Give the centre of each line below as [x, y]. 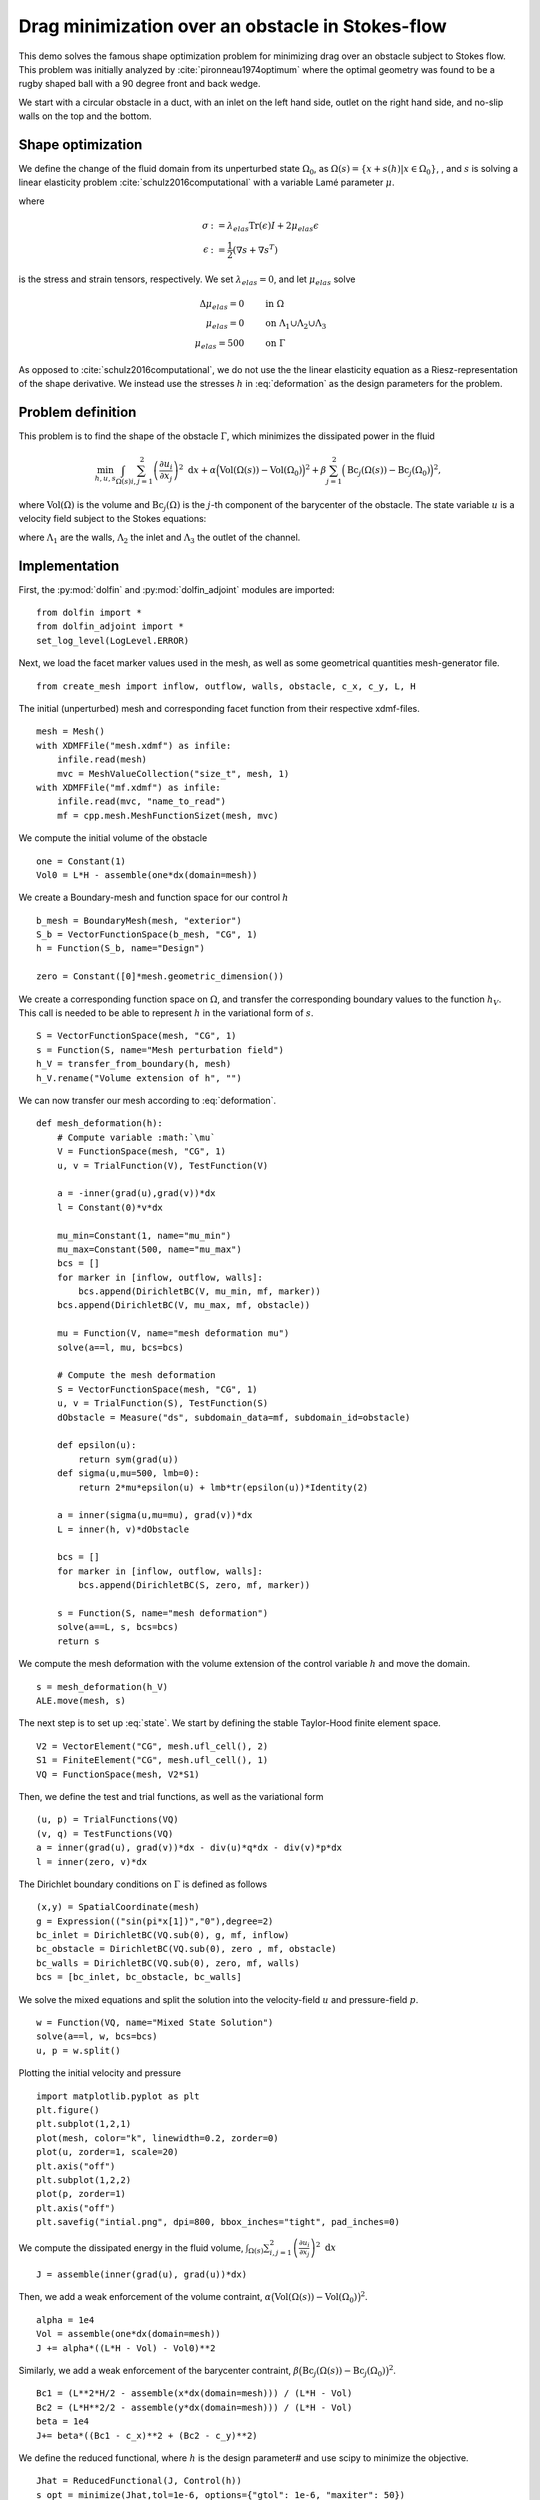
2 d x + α [197, 469]
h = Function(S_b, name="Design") [120, 948]
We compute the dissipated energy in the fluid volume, [131, 2247]
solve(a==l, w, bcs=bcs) [97, 2036]
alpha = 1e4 [65, 2319]
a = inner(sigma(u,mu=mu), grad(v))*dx [154, 1515]
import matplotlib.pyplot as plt [118, 2096]
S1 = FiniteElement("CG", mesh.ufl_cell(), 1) [152, 1760]
